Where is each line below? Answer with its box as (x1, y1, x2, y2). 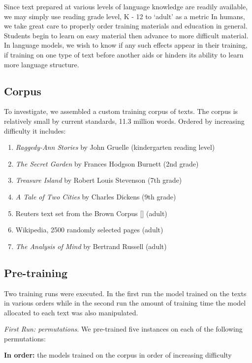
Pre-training (4, 265, 67, 280)
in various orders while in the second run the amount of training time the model (4, 298, 246, 308)
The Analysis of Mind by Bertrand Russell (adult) (15, 241, 167, 251)
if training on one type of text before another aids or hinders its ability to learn (4, 49, 244, 59)
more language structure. (4, 59, 79, 69)
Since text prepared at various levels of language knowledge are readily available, (4, 1, 248, 11)
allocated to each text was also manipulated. (4, 307, 138, 317)
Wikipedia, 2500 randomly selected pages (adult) (15, 224, 163, 235)
